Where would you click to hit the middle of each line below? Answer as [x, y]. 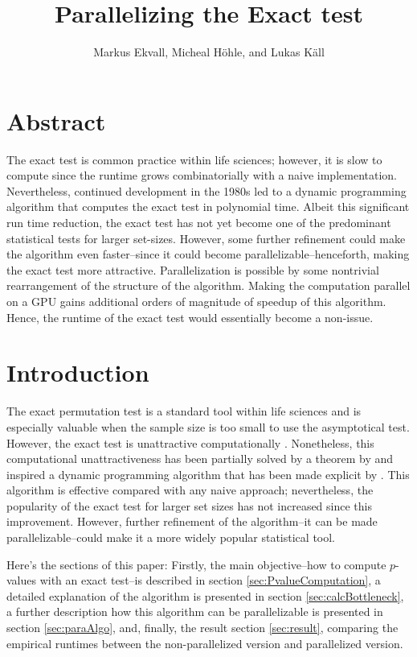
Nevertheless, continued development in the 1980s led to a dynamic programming [206, 190]
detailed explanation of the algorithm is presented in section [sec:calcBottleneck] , [205, 595]
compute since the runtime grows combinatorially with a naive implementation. [202, 175]
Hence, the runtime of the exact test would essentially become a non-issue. [190, 317]
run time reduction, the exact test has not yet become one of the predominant [199, 223]
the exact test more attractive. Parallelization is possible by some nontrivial [193, 269]
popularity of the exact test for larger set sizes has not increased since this [189, 505]
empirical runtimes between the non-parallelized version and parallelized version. [205, 643]
